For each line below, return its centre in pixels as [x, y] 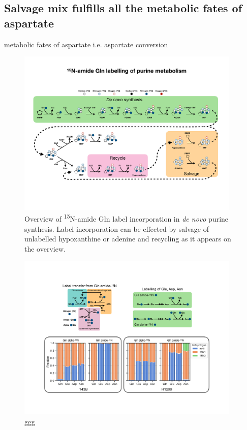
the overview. [45, 248]
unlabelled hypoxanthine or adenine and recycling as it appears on [128, 239]
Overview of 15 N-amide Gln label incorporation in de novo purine [127, 218]
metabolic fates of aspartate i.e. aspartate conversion [86, 44]
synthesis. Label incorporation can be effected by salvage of [117, 228]
